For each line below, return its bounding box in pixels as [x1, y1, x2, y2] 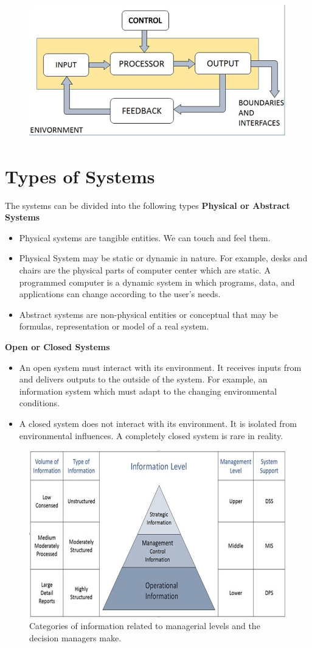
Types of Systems [5, 163, 155, 188]
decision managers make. [29, 631, 122, 644]
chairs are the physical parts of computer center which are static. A [19, 264, 271, 276]
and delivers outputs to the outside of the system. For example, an [19, 373, 268, 386]
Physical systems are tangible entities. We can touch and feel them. [19, 231, 271, 244]
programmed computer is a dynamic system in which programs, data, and [19, 275, 295, 288]
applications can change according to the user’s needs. [19, 287, 221, 300]
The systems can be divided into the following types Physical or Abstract [5, 199, 290, 211]
